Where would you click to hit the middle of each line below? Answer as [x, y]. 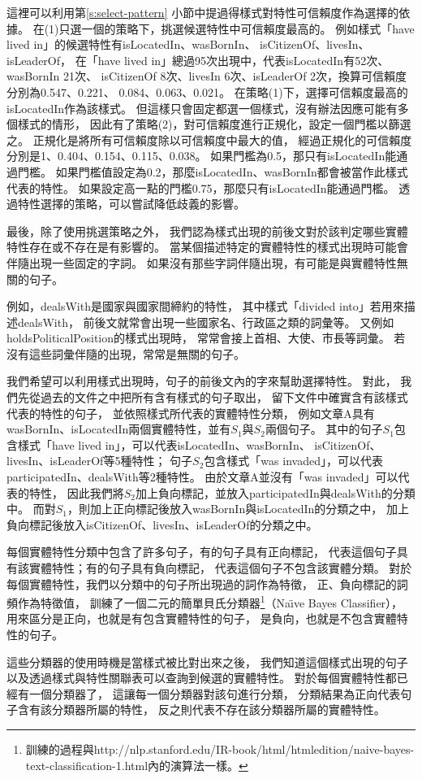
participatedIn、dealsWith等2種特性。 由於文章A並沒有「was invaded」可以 [202, 477]
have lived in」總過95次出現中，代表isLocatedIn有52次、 [243, 60]
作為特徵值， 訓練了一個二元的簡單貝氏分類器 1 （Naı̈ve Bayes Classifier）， [210, 601]
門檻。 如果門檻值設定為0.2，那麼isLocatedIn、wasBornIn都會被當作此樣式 [213, 171]
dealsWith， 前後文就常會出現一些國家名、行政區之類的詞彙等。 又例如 [206, 322]
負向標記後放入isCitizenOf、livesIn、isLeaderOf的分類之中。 [162, 524]
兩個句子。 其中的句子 [324, 429]
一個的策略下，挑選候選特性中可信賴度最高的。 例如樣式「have [248, 28]
